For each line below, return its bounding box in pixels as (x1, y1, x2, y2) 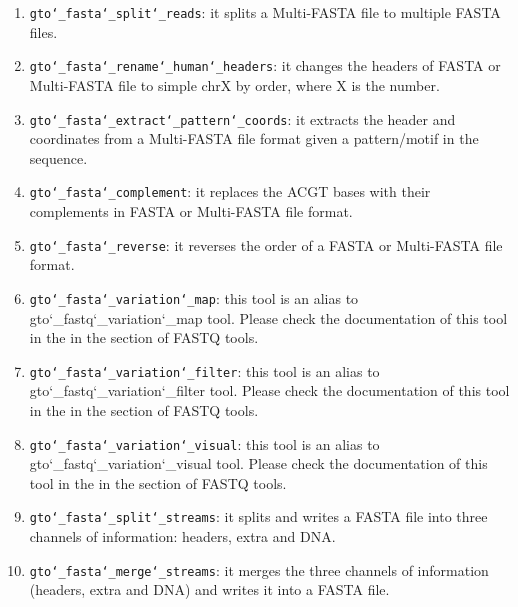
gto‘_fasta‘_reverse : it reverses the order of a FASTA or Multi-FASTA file (29, 234, 503, 255)
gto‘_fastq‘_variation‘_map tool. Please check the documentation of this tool (29, 307, 508, 328)
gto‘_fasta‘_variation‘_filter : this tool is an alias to (29, 360, 380, 381)
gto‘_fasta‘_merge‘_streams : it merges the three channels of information (29, 559, 489, 580)
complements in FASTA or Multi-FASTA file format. (29, 201, 353, 221)
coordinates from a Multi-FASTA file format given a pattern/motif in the (29, 128, 479, 149)
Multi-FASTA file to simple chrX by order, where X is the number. (29, 74, 440, 95)
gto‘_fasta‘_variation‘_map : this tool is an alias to (29, 287, 359, 308)
